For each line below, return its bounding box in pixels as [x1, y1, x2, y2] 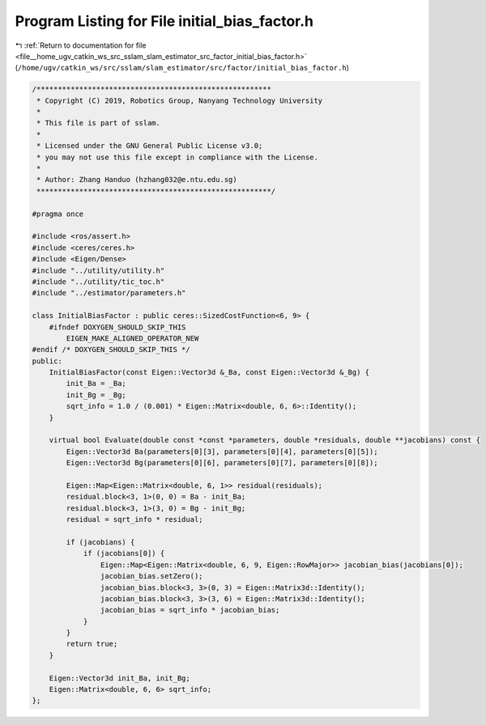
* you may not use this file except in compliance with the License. [36, 152, 319, 162]
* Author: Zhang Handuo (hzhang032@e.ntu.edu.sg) [36, 175, 238, 184]
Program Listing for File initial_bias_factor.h [15, 12, 314, 30]
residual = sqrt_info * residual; [66, 515, 203, 524]
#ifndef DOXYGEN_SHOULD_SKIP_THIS [49, 322, 186, 332]
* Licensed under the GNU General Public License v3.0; [36, 142, 263, 151]
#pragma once [32, 209, 84, 218]
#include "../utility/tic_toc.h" [32, 277, 165, 286]
